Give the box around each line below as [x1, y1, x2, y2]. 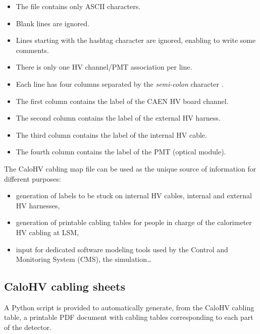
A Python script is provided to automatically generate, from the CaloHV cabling [4, 302, 254, 312]
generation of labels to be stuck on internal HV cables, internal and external [16, 190, 252, 201]
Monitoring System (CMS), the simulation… [16, 254, 152, 264]
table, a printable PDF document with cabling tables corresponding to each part [4, 312, 253, 322]
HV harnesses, [16, 200, 60, 210]
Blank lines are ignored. [16, 18, 89, 28]
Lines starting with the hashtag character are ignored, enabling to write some [16, 35, 256, 45]
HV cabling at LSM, [16, 227, 79, 237]
